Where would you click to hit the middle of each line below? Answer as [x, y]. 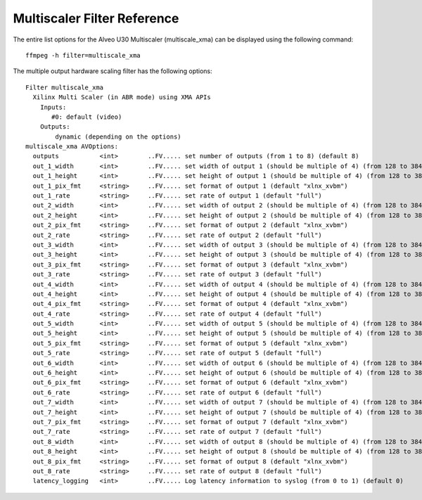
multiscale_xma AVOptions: [72, 147]
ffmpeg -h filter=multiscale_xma [83, 55]
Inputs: [53, 107]
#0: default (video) [87, 117]
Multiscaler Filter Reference [96, 18]
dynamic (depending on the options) [119, 136]
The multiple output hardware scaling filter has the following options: [113, 71]
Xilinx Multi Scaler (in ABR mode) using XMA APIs [122, 97]
